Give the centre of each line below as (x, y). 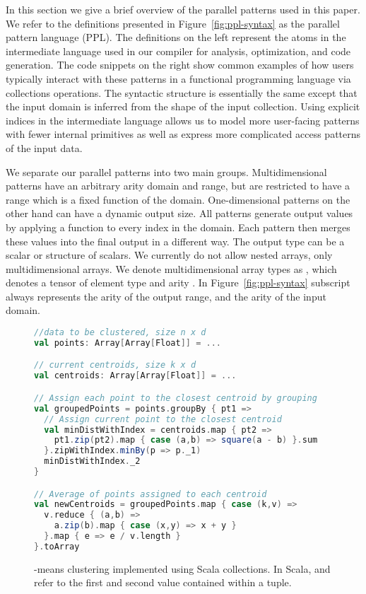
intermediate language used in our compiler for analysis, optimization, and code (178, 51)
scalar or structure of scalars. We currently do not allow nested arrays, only (169, 255)
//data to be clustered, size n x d (120, 333)
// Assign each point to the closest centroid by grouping (176, 398)
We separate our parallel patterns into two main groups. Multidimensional (166, 171)
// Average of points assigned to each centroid (150, 494)
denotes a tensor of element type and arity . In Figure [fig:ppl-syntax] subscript (178, 283)
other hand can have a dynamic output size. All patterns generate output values (179, 213)
